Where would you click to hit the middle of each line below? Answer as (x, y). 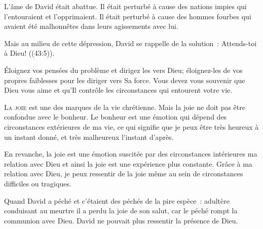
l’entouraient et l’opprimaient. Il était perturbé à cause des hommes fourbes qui (128, 16)
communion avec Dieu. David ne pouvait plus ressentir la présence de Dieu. (121, 220)
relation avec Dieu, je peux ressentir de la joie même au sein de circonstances (124, 174)
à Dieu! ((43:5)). (29, 53)
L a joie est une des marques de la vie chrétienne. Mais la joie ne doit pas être (125, 107)
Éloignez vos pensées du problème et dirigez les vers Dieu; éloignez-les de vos (123, 70)
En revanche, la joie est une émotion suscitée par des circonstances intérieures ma (131, 154)
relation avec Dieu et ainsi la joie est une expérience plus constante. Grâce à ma (128, 163)
